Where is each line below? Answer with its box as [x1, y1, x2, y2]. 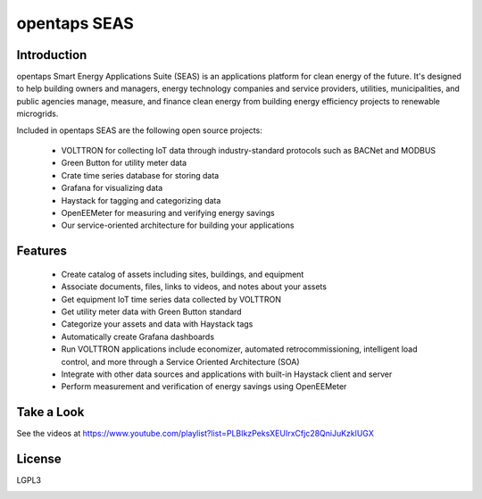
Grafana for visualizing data [61, 183, 163, 194]
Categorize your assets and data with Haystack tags [61, 319, 253, 329]
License [16, 452, 62, 466]
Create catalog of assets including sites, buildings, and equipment [61, 269, 304, 279]
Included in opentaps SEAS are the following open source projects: [16, 125, 262, 136]
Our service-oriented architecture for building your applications [61, 220, 295, 231]
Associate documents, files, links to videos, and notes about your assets [61, 281, 328, 292]
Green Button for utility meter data [61, 157, 187, 169]
